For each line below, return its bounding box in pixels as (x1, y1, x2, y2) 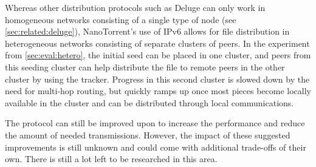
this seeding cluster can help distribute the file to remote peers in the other (5, 60, 285, 73)
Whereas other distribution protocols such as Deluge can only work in (5, 1, 266, 13)
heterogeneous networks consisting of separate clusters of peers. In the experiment (5, 36, 310, 49)
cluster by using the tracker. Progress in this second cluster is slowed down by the (5, 72, 310, 85)
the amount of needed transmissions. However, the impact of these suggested (5, 128, 290, 141)
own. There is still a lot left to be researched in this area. (5, 152, 218, 165)
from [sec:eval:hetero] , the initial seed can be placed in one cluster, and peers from (5, 49, 311, 61)
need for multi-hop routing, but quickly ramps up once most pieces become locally (5, 84, 311, 97)
